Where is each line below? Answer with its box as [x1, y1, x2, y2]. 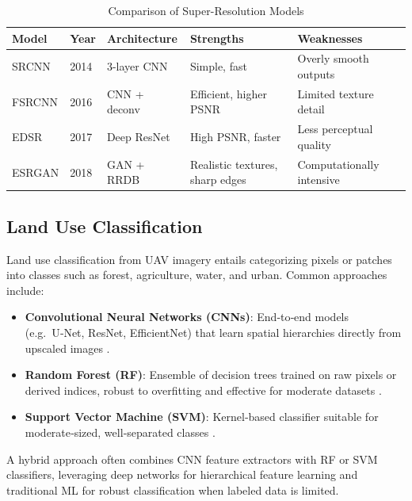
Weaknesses [297, 29, 363, 46]
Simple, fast [189, 58, 247, 75]
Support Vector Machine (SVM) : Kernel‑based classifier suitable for [25, 408, 379, 425]
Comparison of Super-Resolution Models [108, 2, 304, 18]
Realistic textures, [189, 155, 278, 172]
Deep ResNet [106, 128, 170, 145]
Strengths [189, 29, 244, 46]
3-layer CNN [106, 58, 168, 75]
